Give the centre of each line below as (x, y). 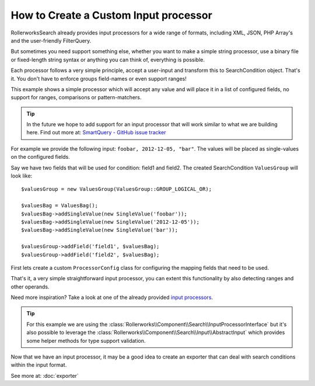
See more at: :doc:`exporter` (45, 375)
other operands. (30, 287)
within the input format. (39, 365)
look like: (22, 176)
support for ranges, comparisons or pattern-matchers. (76, 98)
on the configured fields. (40, 157)
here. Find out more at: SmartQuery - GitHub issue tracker (96, 133)
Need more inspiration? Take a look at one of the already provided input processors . (112, 297)
